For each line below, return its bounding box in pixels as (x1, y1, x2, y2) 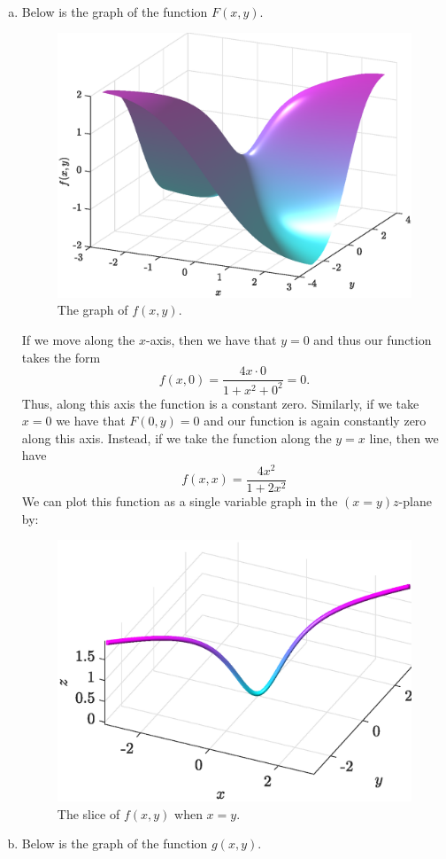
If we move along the (21, 330, 135, 348)
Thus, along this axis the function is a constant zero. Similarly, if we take (21, 394, 419, 412)
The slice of (57, 804, 120, 823)
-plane (398, 492, 432, 511)
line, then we (369, 428, 439, 447)
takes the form (21, 348, 101, 366)
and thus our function (313, 330, 432, 348)
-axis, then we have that (146, 330, 277, 348)
